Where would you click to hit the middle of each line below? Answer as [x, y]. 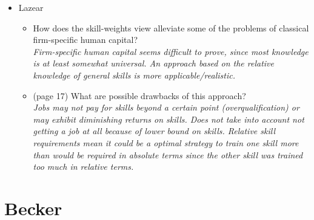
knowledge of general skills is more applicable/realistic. [134, 75]
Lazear [31, 7]
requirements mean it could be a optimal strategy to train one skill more [166, 142]
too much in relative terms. [83, 167]
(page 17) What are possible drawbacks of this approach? [139, 95]
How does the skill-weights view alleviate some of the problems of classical [171, 27]
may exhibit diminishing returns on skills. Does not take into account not [169, 119]
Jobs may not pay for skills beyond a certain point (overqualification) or [166, 107]
